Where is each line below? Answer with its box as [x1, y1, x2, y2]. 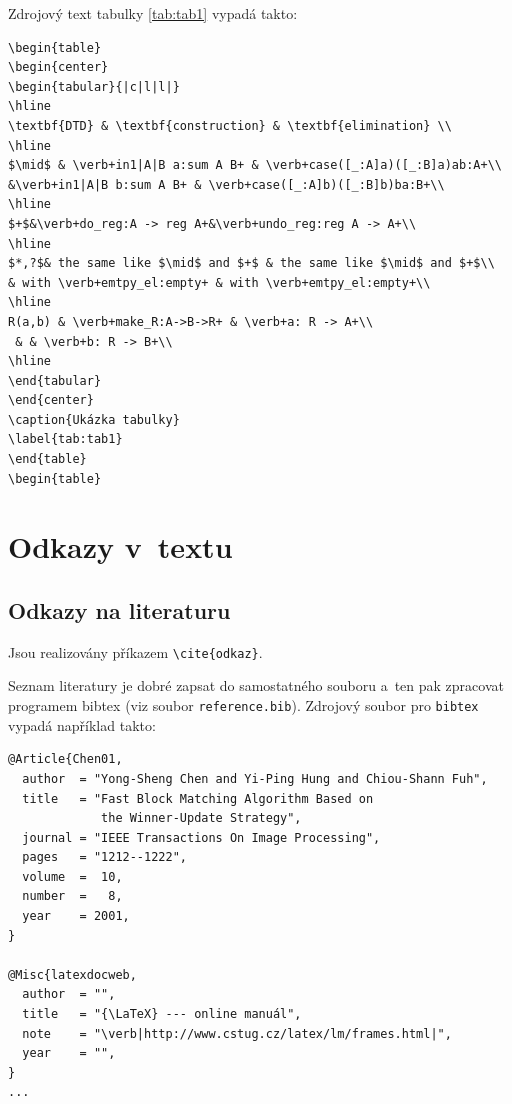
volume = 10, [22, 869, 123, 884]
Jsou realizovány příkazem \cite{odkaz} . [8, 641, 263, 662]
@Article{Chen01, [8, 752, 123, 767]
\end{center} [8, 393, 94, 408]
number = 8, [22, 889, 123, 904]
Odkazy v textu [8, 526, 233, 567]
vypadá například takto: [8, 714, 156, 735]
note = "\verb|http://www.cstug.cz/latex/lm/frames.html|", [22, 1026, 452, 1041]
